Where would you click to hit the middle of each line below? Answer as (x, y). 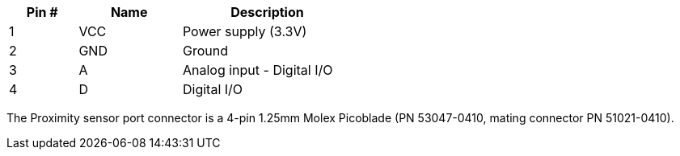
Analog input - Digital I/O (258, 70)
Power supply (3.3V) (245, 31)
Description (267, 12)
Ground (205, 51)
